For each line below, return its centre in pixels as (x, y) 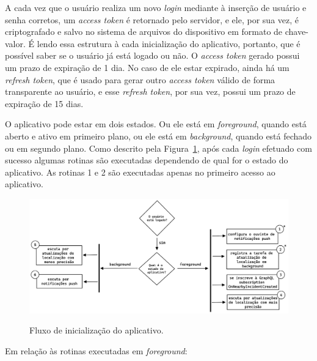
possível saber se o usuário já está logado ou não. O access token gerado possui (152, 55)
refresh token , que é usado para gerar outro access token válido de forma (140, 79)
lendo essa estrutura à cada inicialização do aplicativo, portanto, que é (169, 43)
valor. (15, 43)
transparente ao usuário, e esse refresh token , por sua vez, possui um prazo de (150, 91)
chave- (297, 32)
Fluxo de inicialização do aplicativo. (97, 330)
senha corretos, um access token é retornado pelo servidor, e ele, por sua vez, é (152, 19)
